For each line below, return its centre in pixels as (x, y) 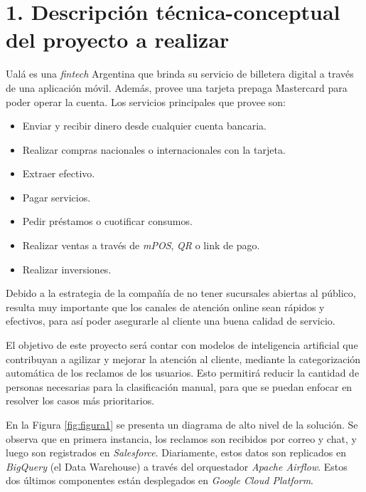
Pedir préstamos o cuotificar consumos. (107, 221)
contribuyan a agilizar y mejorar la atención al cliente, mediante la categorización (183, 358)
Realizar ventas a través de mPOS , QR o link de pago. (141, 245)
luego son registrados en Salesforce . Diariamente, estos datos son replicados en (176, 452)
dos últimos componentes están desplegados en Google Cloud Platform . (160, 480)
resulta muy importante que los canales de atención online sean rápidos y (165, 307)
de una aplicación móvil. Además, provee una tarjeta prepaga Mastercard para (177, 87)
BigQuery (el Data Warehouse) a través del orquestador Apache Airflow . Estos (177, 466)
